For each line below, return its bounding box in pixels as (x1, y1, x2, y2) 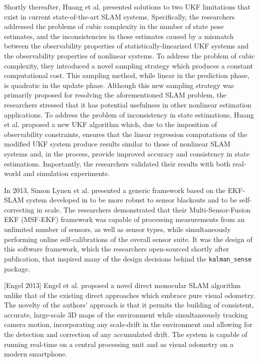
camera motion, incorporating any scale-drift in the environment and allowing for (4, 319, 253, 329)
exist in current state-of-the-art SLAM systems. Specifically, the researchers (4, 11, 235, 21)
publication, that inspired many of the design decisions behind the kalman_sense (4, 253, 252, 263)
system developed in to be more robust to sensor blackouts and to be (26, 194, 238, 205)
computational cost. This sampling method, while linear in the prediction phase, (4, 70, 250, 80)
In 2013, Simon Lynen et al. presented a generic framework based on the (4, 184, 226, 195)
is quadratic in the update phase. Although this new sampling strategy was (4, 79, 234, 90)
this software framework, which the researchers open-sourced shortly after (4, 243, 229, 254)
